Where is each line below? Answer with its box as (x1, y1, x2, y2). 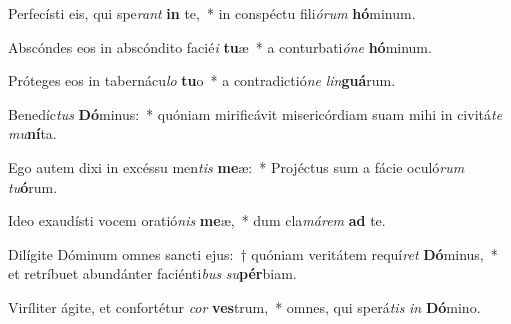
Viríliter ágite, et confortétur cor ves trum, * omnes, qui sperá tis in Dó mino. (8, 296, 481, 317)
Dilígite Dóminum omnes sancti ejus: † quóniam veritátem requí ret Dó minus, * (8, 243, 498, 264)
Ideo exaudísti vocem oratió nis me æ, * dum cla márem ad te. (8, 210, 386, 231)
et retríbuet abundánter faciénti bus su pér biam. (8, 263, 297, 284)
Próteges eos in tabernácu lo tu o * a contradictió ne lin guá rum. (8, 70, 396, 91)
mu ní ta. (8, 123, 57, 144)
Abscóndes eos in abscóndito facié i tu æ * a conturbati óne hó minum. (8, 36, 432, 57)
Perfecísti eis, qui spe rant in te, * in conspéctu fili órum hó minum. (8, 3, 416, 23)
